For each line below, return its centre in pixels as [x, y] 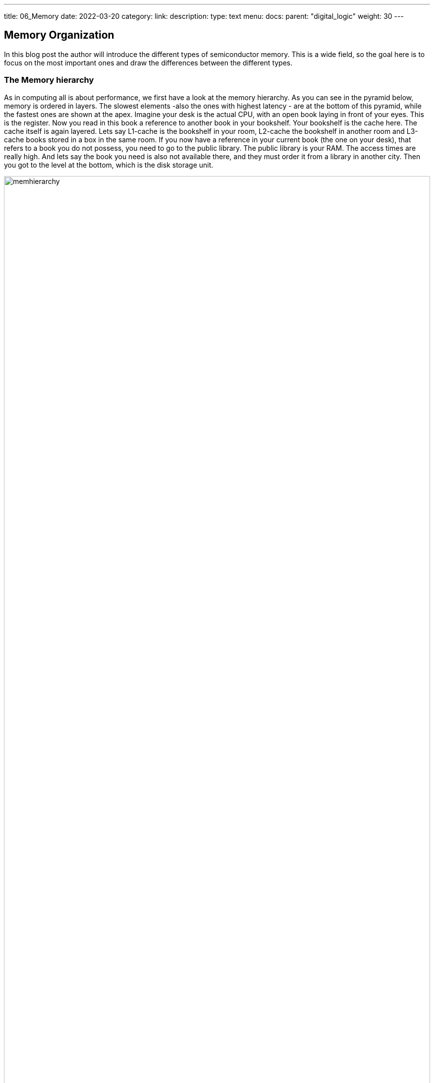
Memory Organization [59, 35]
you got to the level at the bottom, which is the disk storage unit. [109, 165]
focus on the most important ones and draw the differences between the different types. [148, 62]
